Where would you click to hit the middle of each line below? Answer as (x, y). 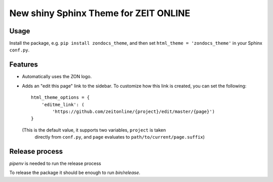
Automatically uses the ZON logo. (57, 77)
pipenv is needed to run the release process (55, 163)
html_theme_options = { (60, 98)
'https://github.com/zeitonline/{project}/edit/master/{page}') (133, 111)
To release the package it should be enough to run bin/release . (75, 173)
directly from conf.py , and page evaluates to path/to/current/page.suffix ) (120, 137)
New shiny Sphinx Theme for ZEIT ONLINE (100, 13)
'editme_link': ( (63, 104)
